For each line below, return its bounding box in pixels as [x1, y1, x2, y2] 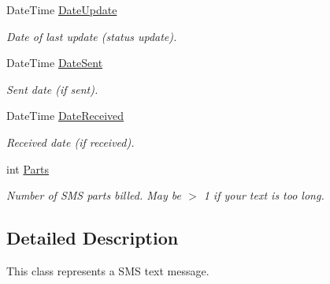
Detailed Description [6, 226, 179, 250]
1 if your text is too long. [203, 187, 324, 204]
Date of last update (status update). [6, 28, 177, 44]
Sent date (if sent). [6, 80, 98, 97]
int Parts [6, 160, 49, 177]
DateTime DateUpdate [6, 2, 117, 17]
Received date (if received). [6, 133, 135, 150]
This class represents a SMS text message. [6, 262, 209, 278]
